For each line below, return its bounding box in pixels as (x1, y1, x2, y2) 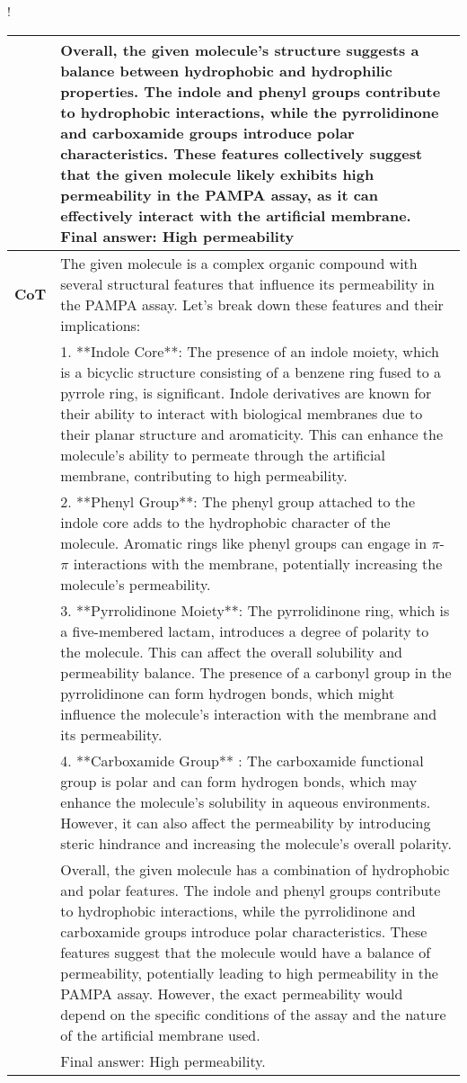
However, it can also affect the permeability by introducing (60, 811, 431, 833)
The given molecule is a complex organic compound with (60, 252, 418, 273)
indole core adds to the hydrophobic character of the (60, 511, 391, 533)
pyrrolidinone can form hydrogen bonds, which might (60, 682, 395, 703)
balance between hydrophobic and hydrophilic (60, 59, 392, 81)
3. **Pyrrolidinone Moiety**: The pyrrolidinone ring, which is (60, 599, 450, 621)
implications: (60, 314, 141, 336)
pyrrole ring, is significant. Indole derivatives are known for (60, 381, 432, 403)
